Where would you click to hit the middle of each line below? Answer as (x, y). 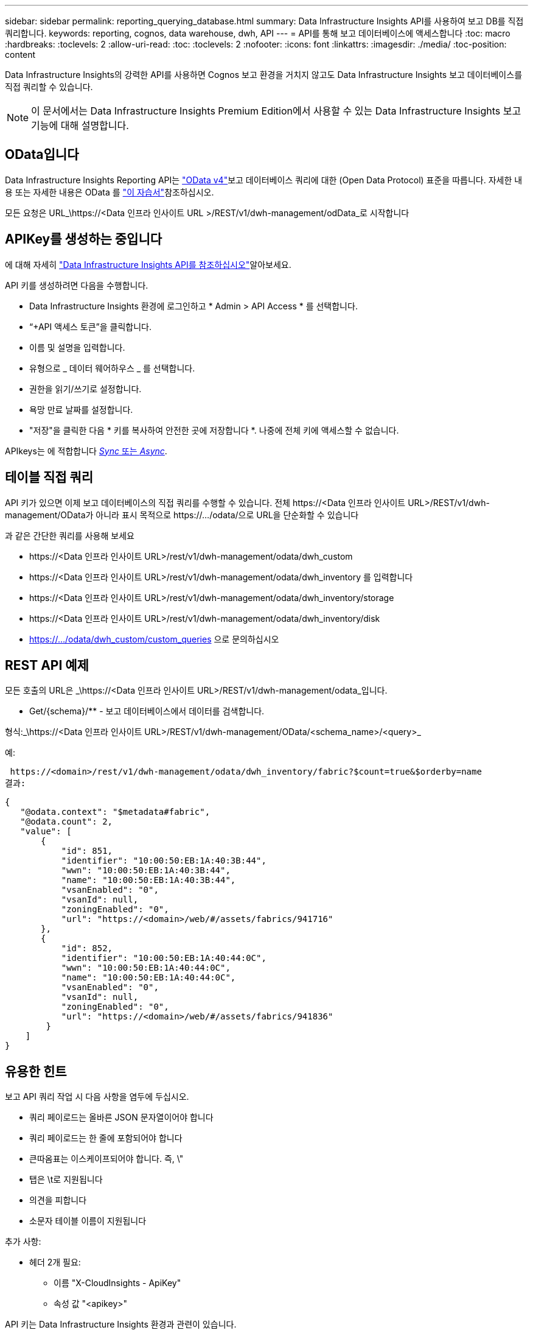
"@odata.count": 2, (67, 822)
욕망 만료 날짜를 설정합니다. (81, 409)
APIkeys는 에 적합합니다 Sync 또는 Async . (86, 451)
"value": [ (46, 832)
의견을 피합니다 (58, 1200)
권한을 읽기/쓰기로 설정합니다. (85, 389)
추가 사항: (23, 1242)
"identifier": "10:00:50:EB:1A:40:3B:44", (164, 861)
